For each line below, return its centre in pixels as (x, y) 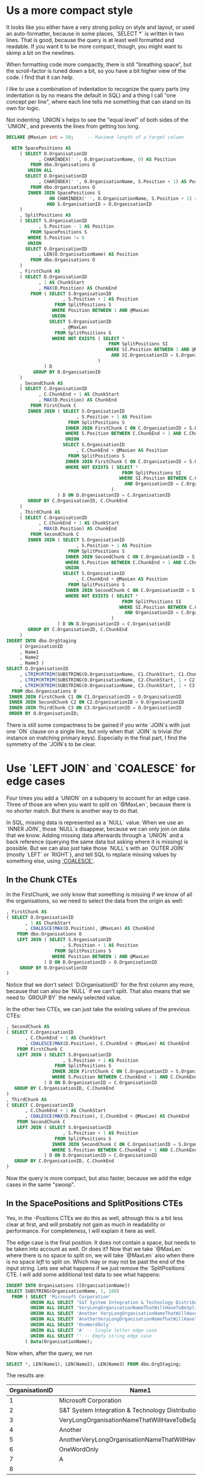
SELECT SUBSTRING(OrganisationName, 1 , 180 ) (63, 1291)
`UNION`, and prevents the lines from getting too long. (73, 126)
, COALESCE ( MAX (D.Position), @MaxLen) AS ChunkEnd (90, 929)
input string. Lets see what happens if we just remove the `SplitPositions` (96, 1268)
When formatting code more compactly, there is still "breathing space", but (99, 64)
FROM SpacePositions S (59, 232)
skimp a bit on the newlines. (41, 52)
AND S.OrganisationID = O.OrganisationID (99, 204)
